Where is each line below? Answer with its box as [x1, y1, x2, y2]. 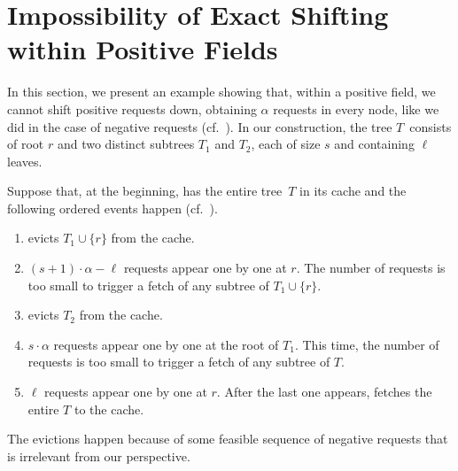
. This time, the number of [294, 335, 439, 353]
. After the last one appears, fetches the [216, 382, 432, 401]
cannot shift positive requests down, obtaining [7, 99, 257, 118]
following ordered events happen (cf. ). [7, 198, 218, 217]
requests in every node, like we [273, 99, 439, 118]
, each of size [251, 135, 321, 153]
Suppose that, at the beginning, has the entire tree [7, 181, 283, 200]
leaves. [7, 151, 43, 170]
